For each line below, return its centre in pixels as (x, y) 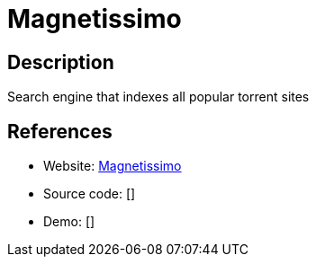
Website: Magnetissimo (113, 166)
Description (61, 62)
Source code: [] (90, 194)
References (60, 131)
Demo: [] (69, 222)
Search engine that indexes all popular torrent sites (158, 97)
